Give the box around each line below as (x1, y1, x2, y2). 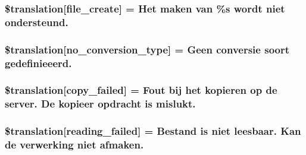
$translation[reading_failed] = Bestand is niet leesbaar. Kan (5, 124, 301, 138)
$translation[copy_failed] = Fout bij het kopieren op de (5, 83, 277, 97)
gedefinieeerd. (5, 55, 72, 70)
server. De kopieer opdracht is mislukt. (5, 96, 196, 111)
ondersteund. (5, 14, 68, 29)
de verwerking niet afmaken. (5, 137, 144, 152)
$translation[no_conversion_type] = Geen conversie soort (5, 42, 290, 56)
